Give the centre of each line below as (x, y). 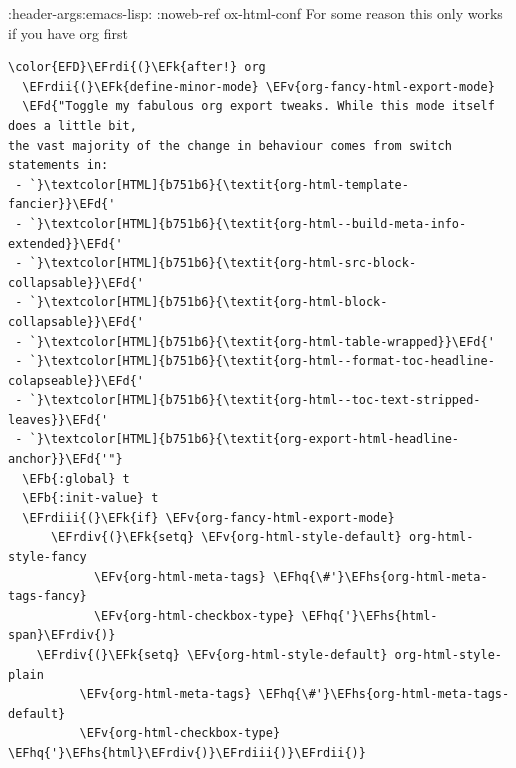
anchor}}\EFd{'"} (65, 459)
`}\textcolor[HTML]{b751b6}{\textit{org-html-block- (208, 302)
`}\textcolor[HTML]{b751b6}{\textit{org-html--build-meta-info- (248, 223)
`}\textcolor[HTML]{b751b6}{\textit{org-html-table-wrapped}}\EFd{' (262, 341)
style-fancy (47, 557)
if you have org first (68, 32)
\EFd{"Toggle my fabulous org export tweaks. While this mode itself (258, 106)
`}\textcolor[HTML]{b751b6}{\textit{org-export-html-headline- (244, 439)
